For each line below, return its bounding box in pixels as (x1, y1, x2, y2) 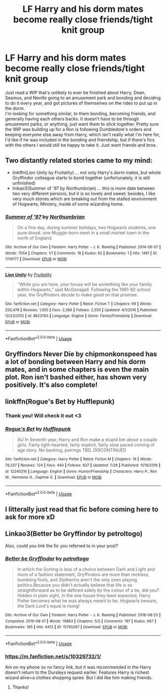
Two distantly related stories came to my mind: (5, 157, 153, 165)
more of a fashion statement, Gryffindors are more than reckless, (17, 572, 150, 577)
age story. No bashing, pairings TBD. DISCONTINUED (17, 447, 126, 453)
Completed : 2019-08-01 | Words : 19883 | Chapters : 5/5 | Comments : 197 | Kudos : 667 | (5, 618, 157, 623)
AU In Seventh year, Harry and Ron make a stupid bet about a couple (17, 437, 158, 443)
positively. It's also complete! (5, 380, 98, 389)
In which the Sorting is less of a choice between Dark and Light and (17, 567, 155, 572)
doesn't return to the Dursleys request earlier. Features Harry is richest (5, 669, 149, 675)
